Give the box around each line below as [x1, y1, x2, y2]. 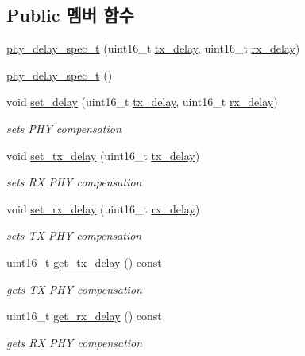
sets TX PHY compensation [6, 227, 142, 244]
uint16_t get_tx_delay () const [6, 253, 162, 270]
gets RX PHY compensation [6, 334, 143, 350]
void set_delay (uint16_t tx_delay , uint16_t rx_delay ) [6, 93, 278, 110]
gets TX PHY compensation [6, 280, 142, 297]
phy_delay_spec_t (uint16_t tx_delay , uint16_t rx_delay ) [6, 40, 300, 57]
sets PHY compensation [6, 119, 122, 136]
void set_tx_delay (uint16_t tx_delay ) [6, 147, 200, 163]
